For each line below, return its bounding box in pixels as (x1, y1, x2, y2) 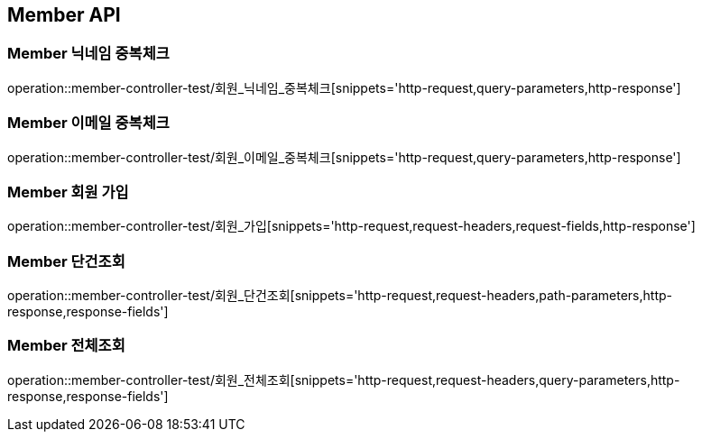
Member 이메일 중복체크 (7, 114, 170, 133)
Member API (7, 4, 121, 26)
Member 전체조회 (7, 336, 125, 355)
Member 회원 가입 (7, 182, 129, 201)
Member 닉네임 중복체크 (7, 44, 170, 63)
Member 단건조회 (7, 252, 125, 270)
